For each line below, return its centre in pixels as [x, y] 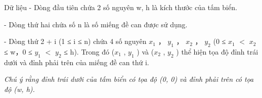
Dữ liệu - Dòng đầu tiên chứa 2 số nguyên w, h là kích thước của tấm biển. [121, 7]
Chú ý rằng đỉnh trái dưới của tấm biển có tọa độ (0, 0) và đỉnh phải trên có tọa [129, 79]
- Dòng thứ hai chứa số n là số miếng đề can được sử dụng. [96, 24]
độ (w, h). [19, 89]
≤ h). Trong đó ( [89, 51]
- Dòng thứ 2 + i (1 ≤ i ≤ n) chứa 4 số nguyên [75, 41]
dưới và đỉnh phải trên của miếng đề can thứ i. [77, 62]
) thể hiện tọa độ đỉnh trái [217, 51]
